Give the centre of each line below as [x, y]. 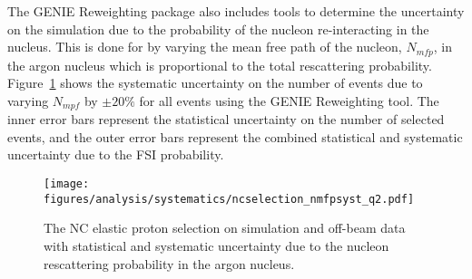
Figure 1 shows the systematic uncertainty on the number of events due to [215, 83]
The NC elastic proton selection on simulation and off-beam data [225, 228]
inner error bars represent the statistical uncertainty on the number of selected [226, 119]
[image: [67, 184]
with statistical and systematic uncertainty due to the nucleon [216, 245]
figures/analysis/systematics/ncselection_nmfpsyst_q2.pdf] [229, 199]
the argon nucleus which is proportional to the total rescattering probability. [220, 65]
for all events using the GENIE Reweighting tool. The [289, 100]
